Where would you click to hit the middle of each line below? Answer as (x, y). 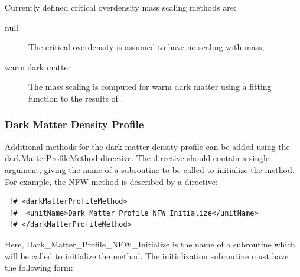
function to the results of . (76, 98)
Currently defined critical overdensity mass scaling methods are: (120, 7)
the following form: (39, 267)
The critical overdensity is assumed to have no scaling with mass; (146, 47)
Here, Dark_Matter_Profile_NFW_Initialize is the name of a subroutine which (150, 244)
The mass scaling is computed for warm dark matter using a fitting (150, 87)
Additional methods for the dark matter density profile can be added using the (147, 146)
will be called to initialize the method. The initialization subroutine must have (147, 255)
